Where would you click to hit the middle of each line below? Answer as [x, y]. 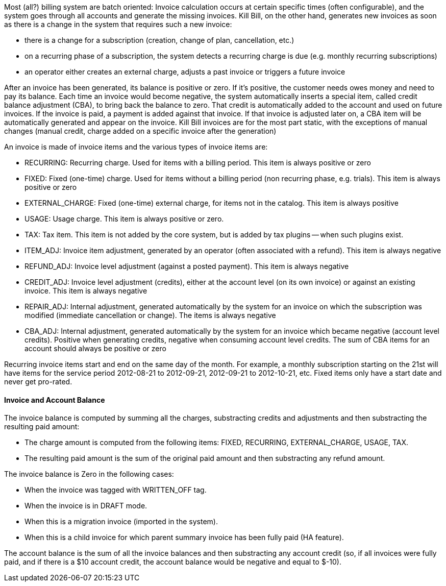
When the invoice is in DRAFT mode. [86, 506]
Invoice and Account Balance [55, 400]
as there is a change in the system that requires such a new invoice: [118, 24]
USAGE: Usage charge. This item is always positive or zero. [124, 219]
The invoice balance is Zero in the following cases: [89, 474]
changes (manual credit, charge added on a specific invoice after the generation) [140, 131]
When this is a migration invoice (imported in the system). [121, 522]
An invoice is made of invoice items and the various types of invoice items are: [136, 147]
